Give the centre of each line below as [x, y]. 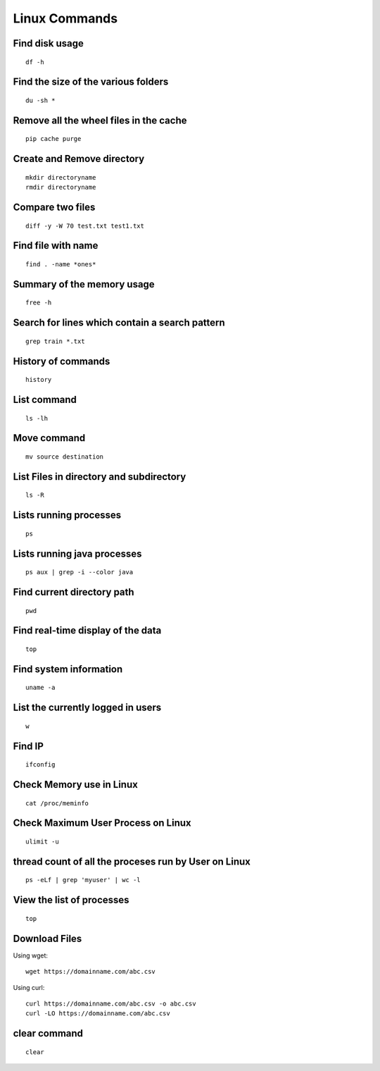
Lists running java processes [77, 553]
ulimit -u [42, 842]
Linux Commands [65, 18]
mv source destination [65, 457]
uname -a [40, 688]
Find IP [28, 746]
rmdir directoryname [61, 187]
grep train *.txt [55, 341]
